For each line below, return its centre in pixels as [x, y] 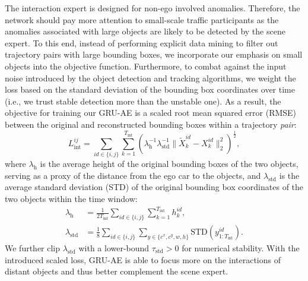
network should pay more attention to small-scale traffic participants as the [142, 19]
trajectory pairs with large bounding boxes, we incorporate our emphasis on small [154, 54]
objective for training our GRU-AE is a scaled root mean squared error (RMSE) [151, 113]
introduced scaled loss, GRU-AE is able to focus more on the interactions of [143, 259]
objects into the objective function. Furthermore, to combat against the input [146, 66]
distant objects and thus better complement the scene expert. [117, 271]
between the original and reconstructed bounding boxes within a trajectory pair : [151, 124]
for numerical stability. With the [241, 247]
